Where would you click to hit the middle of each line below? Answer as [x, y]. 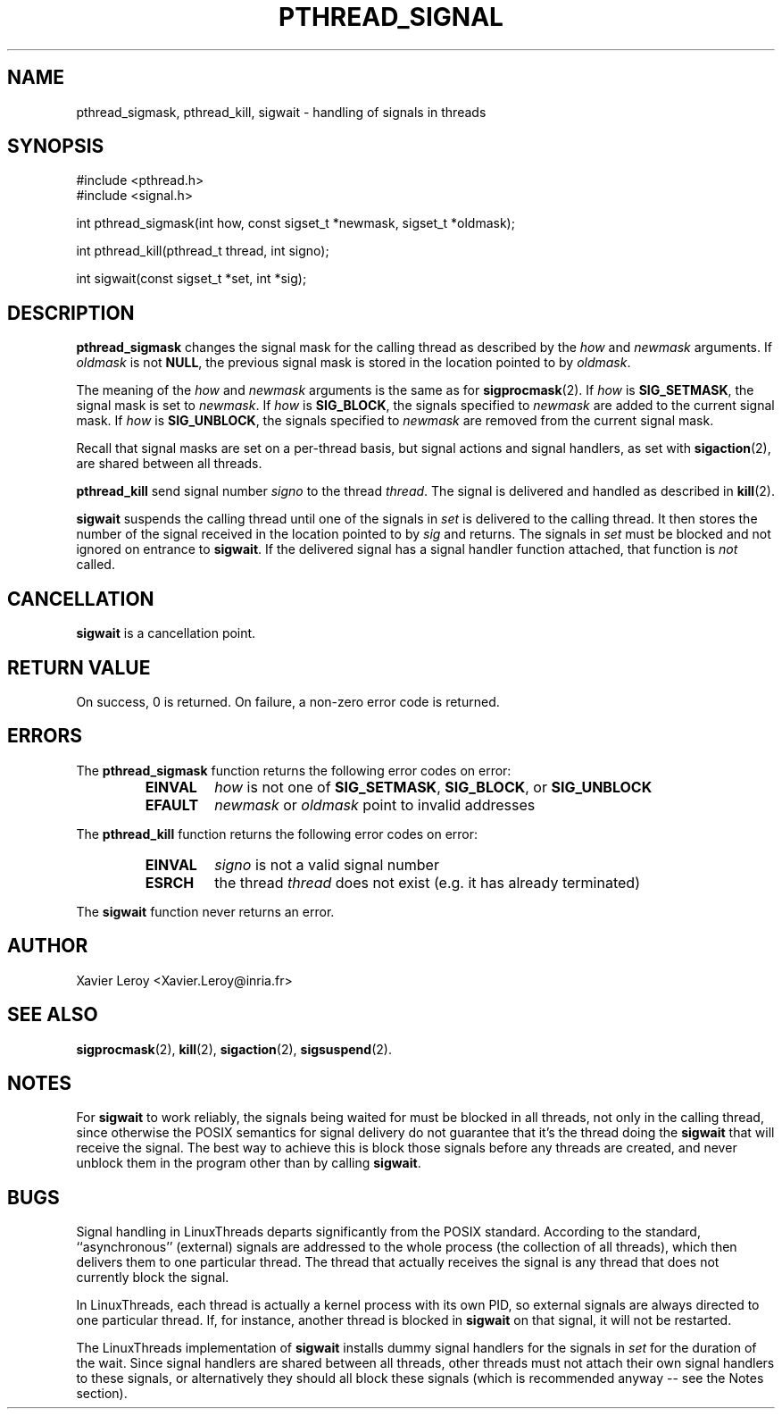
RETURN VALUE [79, 667]
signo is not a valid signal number [327, 864]
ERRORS [45, 736]
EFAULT [172, 804]
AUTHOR [48, 946]
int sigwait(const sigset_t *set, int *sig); [191, 279]
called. [96, 565]
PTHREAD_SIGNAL [391, 17]
